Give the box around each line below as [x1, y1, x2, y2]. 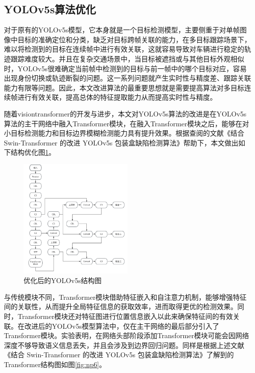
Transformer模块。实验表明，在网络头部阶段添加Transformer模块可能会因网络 [4, 330, 249, 341]
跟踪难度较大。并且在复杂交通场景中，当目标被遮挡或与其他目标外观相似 [10, 53, 244, 63]
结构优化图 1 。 [10, 147, 55, 157]
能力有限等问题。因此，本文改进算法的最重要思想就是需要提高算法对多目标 [4, 82, 244, 92]
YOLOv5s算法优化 [4, 1, 96, 17]
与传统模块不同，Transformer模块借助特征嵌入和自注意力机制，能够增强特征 [4, 291, 247, 302]
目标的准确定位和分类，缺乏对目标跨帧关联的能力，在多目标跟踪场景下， [17, 34, 251, 44]
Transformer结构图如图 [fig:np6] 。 [4, 359, 106, 369]
